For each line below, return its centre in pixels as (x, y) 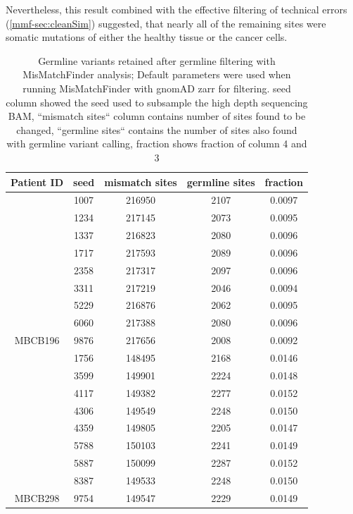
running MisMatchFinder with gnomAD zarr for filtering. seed (157, 88)
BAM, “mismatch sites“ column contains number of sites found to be (157, 116)
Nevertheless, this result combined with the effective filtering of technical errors (176, 9)
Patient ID (37, 182)
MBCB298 (37, 497)
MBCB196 (37, 340)
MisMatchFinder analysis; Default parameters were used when (157, 74)
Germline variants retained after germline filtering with (157, 60)
